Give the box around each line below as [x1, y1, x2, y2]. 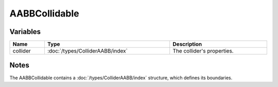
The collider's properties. [172, 47, 234, 55]
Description [172, 41, 202, 48]
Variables [9, 27, 41, 36]
